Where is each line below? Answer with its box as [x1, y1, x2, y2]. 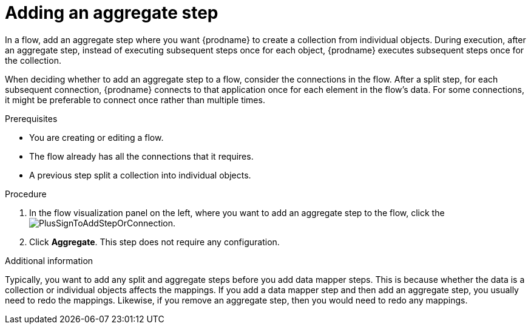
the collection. [5, 55, 61, 66]
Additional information [5, 255, 93, 266]
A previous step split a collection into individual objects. [29, 169, 251, 180]
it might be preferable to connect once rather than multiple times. [5, 94, 265, 105]
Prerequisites [5, 113, 58, 124]
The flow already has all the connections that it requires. [29, 151, 254, 161]
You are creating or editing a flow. [29, 132, 164, 143]
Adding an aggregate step [5, 2, 218, 23]
